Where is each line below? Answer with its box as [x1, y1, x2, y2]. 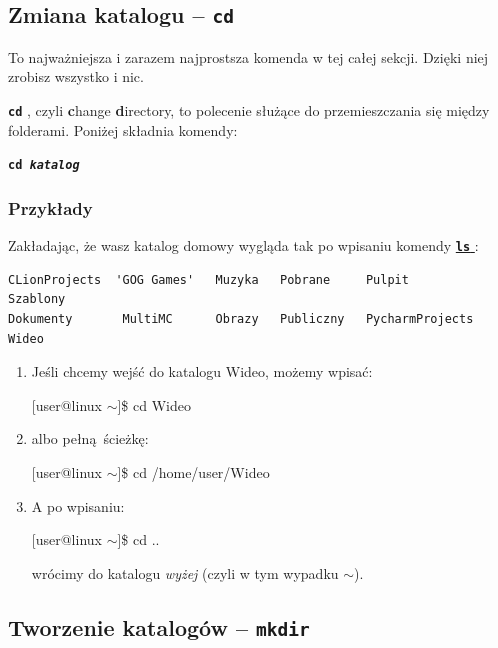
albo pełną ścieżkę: [31, 428, 149, 449]
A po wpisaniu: [31, 495, 125, 516]
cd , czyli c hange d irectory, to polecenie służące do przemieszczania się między [8, 99, 490, 120]
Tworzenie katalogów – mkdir [8, 611, 310, 642]
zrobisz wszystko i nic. [8, 66, 144, 87]
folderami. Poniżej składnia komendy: [8, 119, 238, 140]
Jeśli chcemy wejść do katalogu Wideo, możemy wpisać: [31, 361, 373, 382]
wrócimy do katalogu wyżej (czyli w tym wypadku [31, 562, 339, 583]
